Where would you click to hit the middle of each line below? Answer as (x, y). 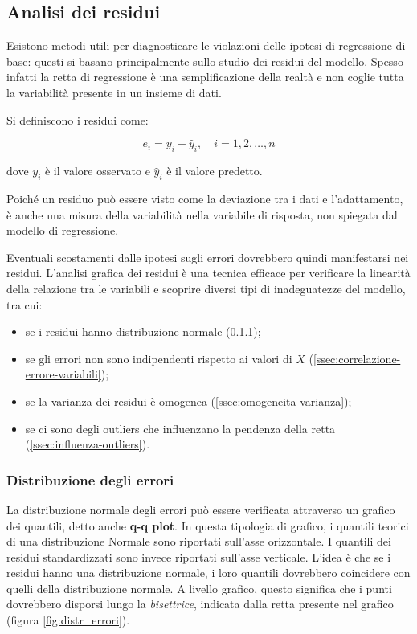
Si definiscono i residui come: (78, 119)
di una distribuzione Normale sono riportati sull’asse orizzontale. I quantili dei (199, 541)
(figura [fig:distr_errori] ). (68, 620)
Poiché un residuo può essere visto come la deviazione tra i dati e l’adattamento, (205, 198)
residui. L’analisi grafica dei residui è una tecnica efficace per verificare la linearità (208, 273)
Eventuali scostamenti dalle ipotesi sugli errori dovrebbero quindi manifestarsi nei (208, 257)
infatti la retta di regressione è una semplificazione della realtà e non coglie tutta (205, 77)
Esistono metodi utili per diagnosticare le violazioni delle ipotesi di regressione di (206, 45)
